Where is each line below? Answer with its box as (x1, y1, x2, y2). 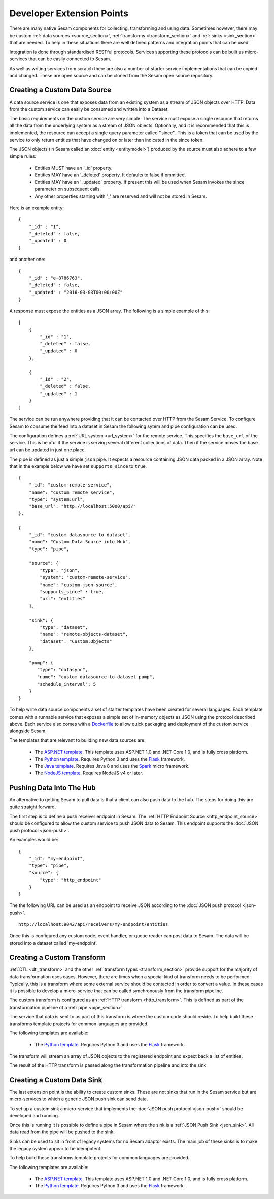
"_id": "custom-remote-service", (28, 482, 113, 488)
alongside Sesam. (9, 728, 47, 734)
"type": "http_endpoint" (40, 877, 101, 883)
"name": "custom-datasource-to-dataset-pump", (37, 674, 155, 680)
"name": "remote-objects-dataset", (40, 631, 128, 637)
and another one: (9, 256, 46, 263)
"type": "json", (40, 567, 80, 573)
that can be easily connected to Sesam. (28, 56, 111, 62)
